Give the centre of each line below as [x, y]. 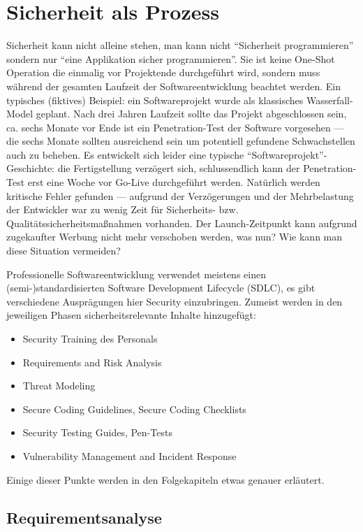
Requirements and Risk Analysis [92, 362]
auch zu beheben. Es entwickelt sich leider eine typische [125, 154]
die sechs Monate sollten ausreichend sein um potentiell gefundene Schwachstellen [181, 141]
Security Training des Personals [90, 338]
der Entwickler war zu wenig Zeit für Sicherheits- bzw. [123, 209]
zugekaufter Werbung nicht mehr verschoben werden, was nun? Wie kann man [175, 237]
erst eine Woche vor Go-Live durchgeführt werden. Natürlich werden [174, 182]
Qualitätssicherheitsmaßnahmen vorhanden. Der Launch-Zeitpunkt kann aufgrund [182, 223]
